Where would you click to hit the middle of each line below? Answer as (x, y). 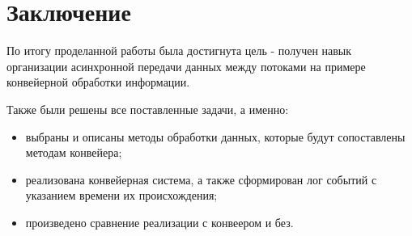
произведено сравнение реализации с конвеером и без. (159, 222)
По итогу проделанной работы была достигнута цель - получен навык (179, 51)
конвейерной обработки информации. (98, 82)
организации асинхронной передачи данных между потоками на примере (186, 66)
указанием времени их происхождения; (121, 195)
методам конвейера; (74, 152)
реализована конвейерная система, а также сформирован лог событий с (201, 179)
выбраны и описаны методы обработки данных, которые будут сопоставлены (215, 136)
